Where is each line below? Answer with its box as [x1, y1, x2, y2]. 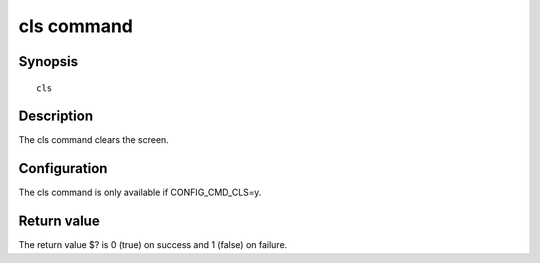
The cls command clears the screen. [18, 134, 169, 146]
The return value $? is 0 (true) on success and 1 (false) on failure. [18, 239, 288, 251]
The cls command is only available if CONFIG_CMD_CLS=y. [18, 186, 262, 199]
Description [18, 108, 94, 125]
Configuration [18, 160, 108, 177]
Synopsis [18, 53, 79, 70]
